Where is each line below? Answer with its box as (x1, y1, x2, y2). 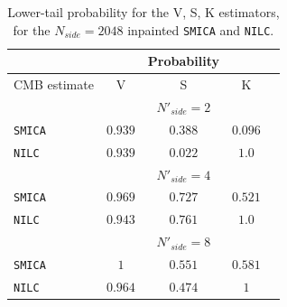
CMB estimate (14, 75, 94, 94)
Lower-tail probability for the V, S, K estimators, (7, 3, 280, 21)
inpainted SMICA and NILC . (127, 20, 274, 39)
